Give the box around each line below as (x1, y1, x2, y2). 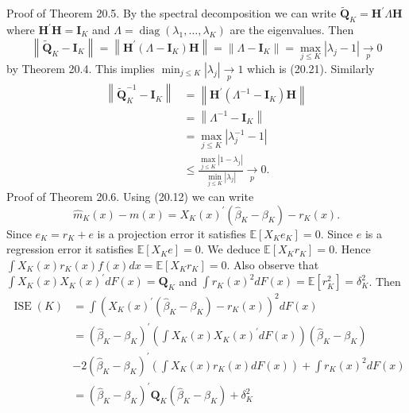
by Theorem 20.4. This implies (6, 60, 155, 77)
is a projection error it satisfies (97, 225, 246, 241)
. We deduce (200, 241, 260, 257)
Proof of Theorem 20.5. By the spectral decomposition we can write (6, 5, 337, 21)
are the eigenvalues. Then (230, 21, 354, 38)
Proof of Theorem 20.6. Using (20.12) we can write (6, 188, 254, 205)
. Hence (334, 241, 371, 257)
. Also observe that (226, 256, 319, 272)
